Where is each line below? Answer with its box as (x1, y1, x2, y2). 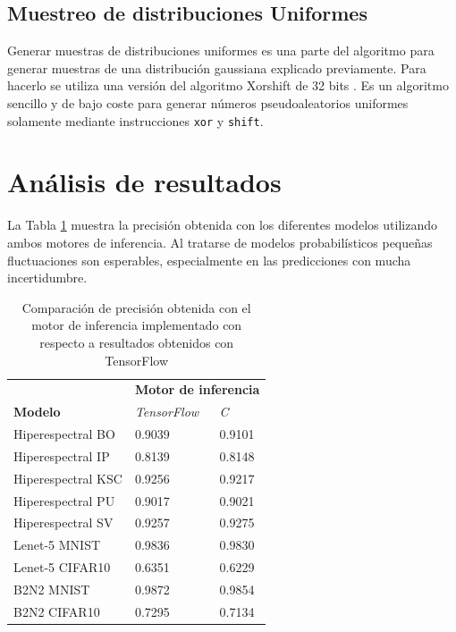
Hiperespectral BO (13, 425, 115, 443)
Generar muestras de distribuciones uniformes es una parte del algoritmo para (7, 41, 435, 60)
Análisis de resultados (7, 164, 282, 200)
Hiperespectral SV (13, 513, 114, 532)
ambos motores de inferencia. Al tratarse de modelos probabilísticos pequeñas (7, 232, 433, 251)
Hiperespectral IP (13, 446, 110, 465)
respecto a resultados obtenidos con (39, 333, 234, 351)
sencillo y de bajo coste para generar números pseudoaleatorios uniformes (7, 93, 409, 112)
